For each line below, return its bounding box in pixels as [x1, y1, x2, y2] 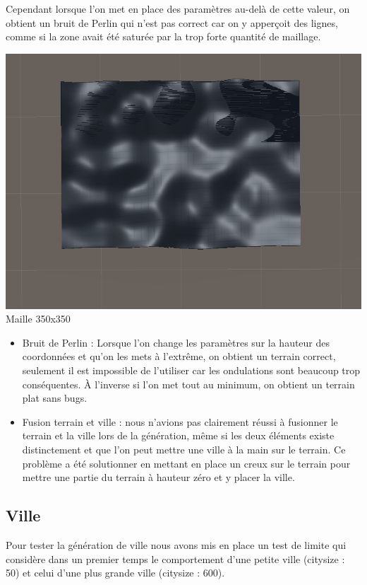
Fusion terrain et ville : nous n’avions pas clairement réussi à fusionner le [22, 414, 338, 429]
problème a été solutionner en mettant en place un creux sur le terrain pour [22, 456, 351, 470]
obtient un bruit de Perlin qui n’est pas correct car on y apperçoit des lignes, [6, 15, 338, 30]
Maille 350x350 [6, 311, 71, 326]
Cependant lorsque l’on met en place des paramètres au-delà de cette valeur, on [6, 1, 350, 16]
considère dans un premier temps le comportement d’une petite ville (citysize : [6, 551, 345, 566]
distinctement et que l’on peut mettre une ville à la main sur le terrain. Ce [22, 442, 346, 456]
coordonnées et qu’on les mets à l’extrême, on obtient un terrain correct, [22, 349, 336, 364]
